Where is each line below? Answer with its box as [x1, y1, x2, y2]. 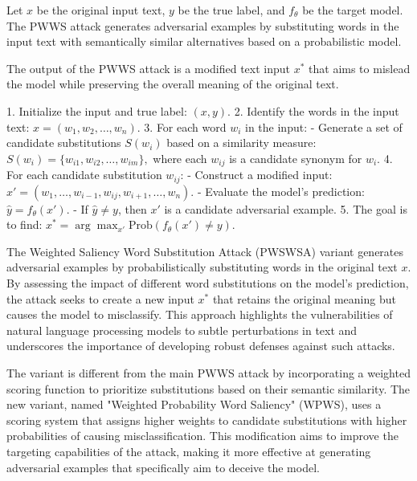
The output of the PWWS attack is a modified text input [6, 59, 291, 76]
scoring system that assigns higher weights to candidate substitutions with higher [6, 411, 407, 428]
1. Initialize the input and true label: [6, 102, 187, 119]
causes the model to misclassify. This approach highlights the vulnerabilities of [6, 306, 393, 323]
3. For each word [144, 118, 227, 135]
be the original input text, [36, 2, 166, 18]
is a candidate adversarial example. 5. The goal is [164, 200, 407, 217]
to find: [6, 216, 43, 233]
